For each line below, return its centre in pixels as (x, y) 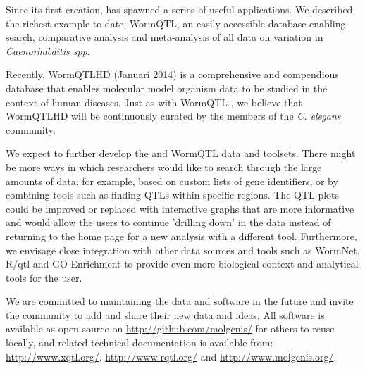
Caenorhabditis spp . (48, 50)
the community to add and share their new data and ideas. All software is (165, 314)
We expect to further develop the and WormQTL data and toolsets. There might (181, 153)
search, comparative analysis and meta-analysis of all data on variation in (165, 37)
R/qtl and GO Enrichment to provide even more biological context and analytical (182, 264)
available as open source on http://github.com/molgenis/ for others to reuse (170, 329)
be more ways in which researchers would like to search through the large (164, 167)
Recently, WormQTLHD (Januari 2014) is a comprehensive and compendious (172, 74)
